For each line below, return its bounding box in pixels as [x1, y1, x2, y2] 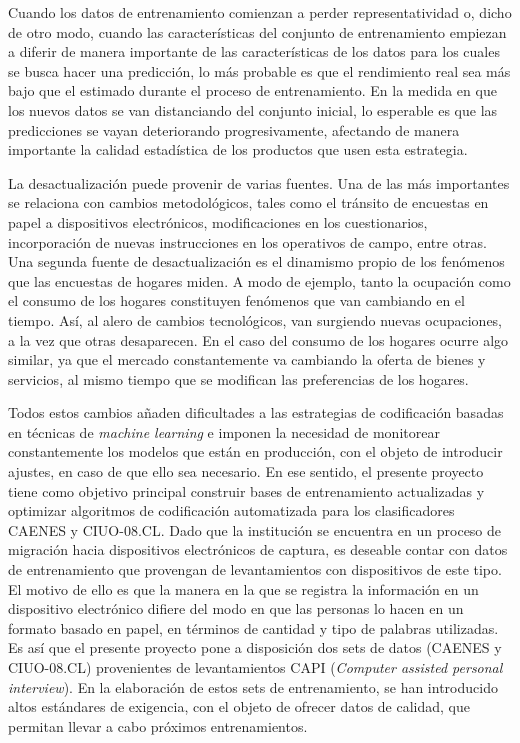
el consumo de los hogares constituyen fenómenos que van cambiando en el [8, 290, 465, 311]
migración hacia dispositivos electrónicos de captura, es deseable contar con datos [8, 539, 508, 560]
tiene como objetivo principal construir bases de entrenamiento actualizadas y [8, 480, 485, 501]
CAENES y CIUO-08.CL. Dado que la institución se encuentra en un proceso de [8, 519, 502, 540]
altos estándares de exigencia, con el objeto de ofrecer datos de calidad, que [8, 696, 470, 717]
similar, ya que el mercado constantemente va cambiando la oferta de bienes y [8, 349, 486, 370]
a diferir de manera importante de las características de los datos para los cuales [8, 41, 500, 62]
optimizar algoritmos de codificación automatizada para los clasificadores [8, 500, 455, 521]
